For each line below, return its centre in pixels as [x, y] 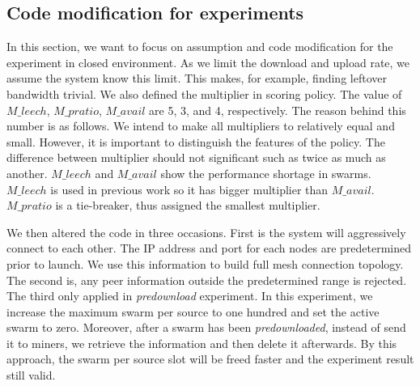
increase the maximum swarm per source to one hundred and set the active [193, 311]
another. [27, 173]
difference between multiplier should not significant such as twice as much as [196, 157]
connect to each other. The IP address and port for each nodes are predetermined [209, 248]
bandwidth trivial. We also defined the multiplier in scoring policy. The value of [204, 93]
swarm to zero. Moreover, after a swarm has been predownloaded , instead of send [206, 327]
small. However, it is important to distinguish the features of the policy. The [196, 141]
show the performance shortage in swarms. [266, 173]
